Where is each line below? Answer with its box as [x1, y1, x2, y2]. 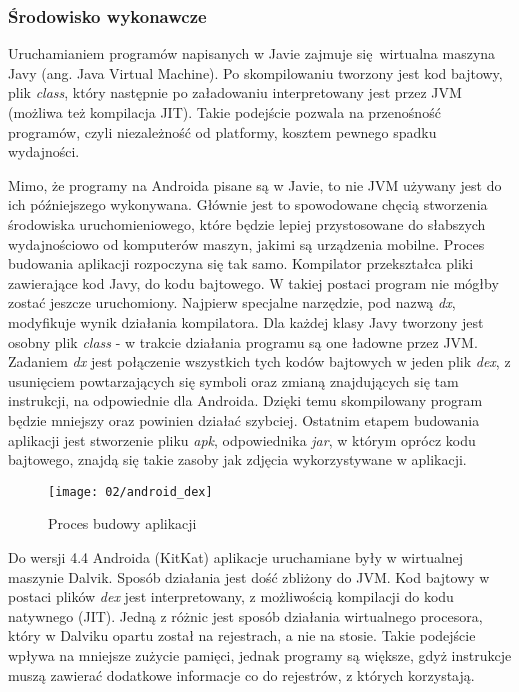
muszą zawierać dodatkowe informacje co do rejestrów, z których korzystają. [8, 664, 475, 685]
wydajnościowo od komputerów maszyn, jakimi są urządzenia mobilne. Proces [8, 233, 485, 254]
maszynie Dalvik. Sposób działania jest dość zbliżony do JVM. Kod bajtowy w [8, 566, 490, 587]
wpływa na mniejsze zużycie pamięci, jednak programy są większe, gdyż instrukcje [8, 644, 512, 665]
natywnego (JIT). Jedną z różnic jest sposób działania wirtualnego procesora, [8, 605, 483, 626]
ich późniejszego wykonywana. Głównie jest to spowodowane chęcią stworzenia [8, 194, 488, 215]
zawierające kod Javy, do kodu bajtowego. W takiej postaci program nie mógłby [8, 272, 499, 293]
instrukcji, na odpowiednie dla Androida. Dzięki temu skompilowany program [8, 390, 483, 411]
